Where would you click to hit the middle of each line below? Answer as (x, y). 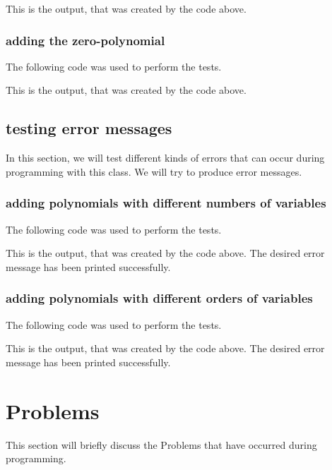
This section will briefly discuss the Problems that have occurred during (161, 444)
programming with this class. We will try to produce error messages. (154, 171)
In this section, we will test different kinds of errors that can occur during (165, 158)
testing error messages (89, 128)
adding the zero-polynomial (85, 40)
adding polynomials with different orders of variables (159, 298)
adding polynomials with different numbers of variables (166, 203)
